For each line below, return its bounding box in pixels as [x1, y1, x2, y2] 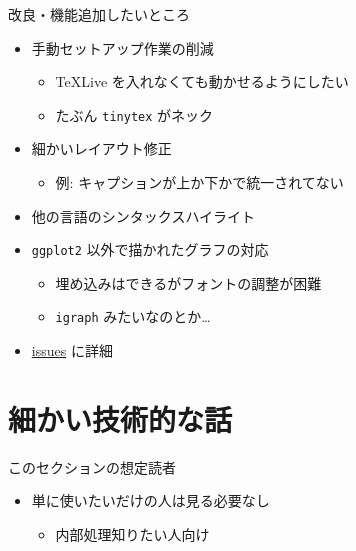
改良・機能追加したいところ [8, 4, 190, 24]
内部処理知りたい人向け [55, 524, 210, 545]
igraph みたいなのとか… [55, 306, 211, 327]
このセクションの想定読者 [8, 456, 176, 477]
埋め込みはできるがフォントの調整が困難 [55, 272, 322, 293]
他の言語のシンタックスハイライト [31, 205, 256, 226]
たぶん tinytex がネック [55, 104, 214, 125]
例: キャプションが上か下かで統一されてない [55, 172, 344, 193]
